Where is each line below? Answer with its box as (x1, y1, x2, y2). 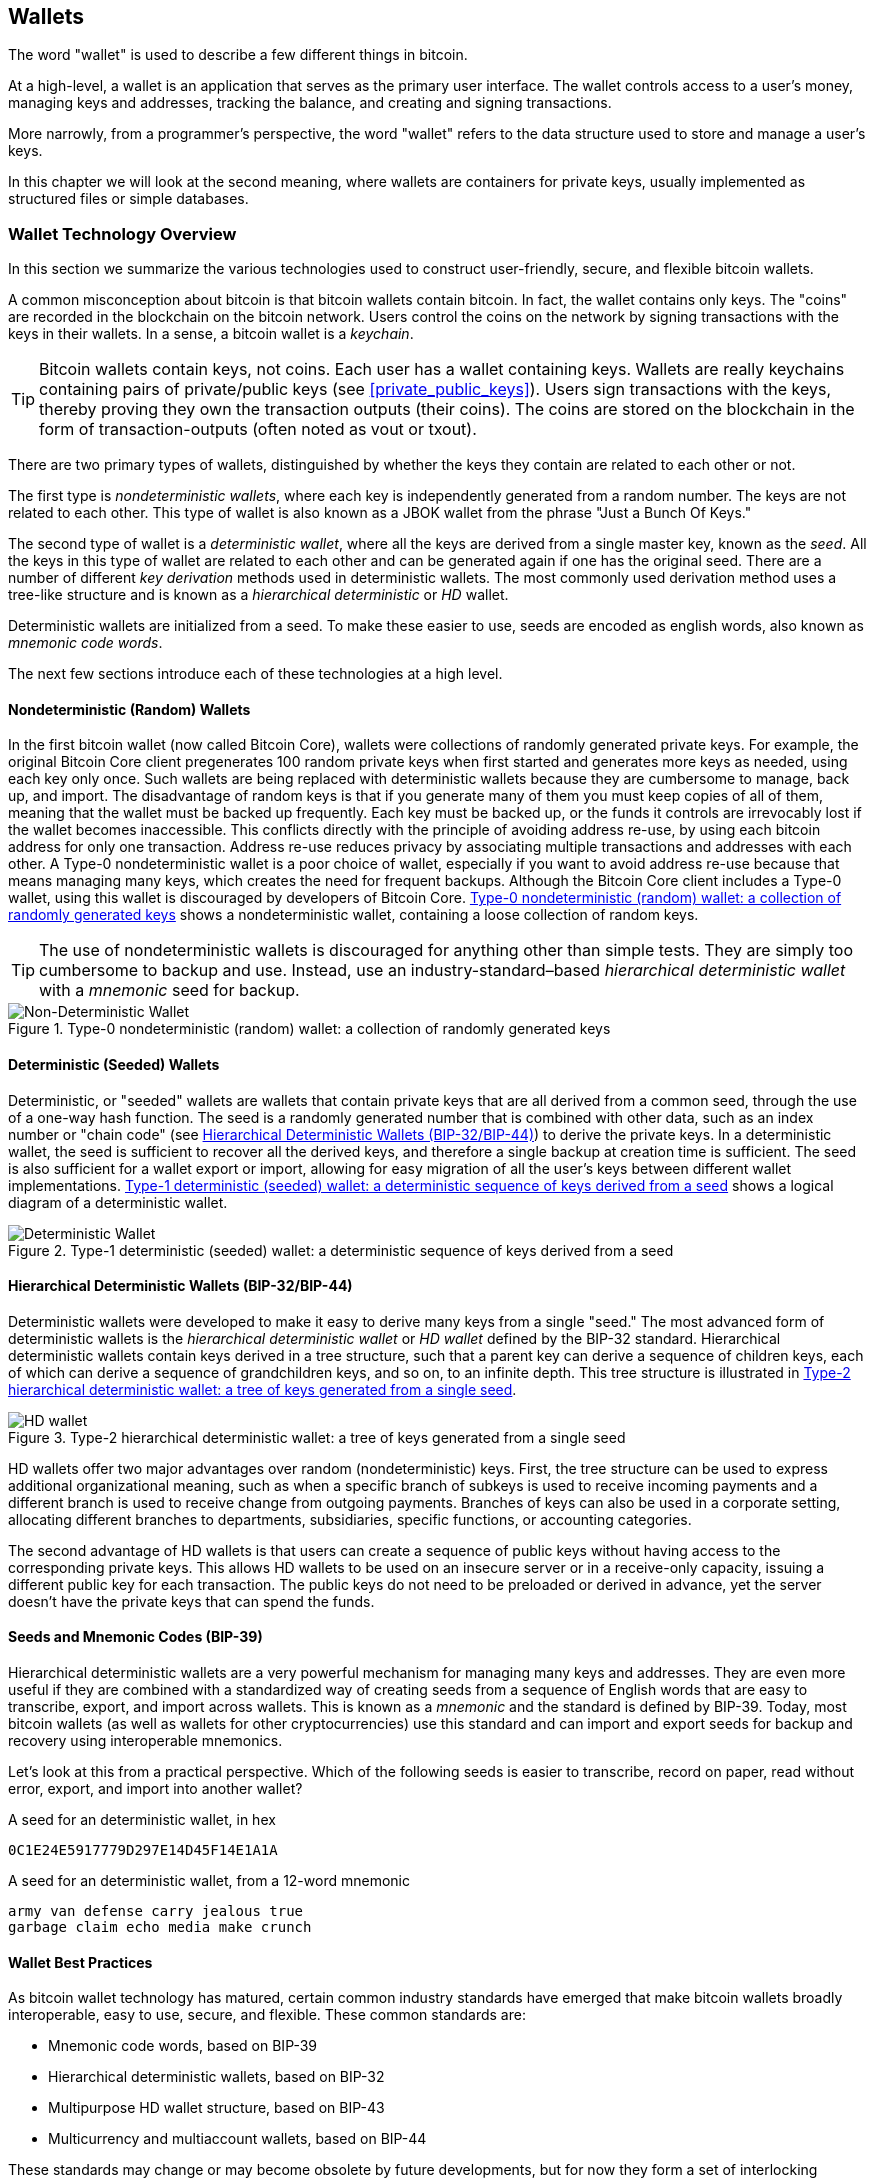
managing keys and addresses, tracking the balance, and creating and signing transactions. (8, 94, 612, 112)
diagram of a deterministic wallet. (8, 1193, 228, 1211)
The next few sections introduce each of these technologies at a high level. (8, 665, 503, 683)
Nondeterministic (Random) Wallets (8, 700, 251, 718)
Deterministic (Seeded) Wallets (8, 1056, 220, 1073)
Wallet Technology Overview (8, 223, 237, 244)
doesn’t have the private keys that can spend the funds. (8, 1592, 375, 1610)
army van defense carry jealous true (8, 1903, 304, 1920)
